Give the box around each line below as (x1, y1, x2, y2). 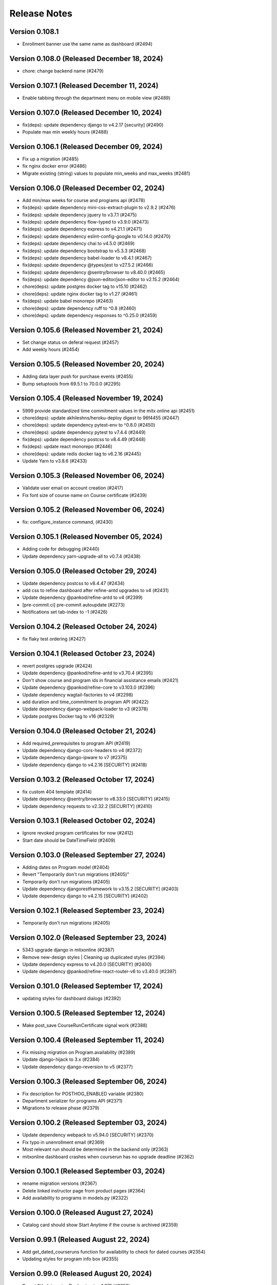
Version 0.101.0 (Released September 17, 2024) (9, 982, 163, 990)
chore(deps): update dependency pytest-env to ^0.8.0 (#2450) (22, 422, 155, 428)
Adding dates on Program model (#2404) (22, 864, 110, 870)
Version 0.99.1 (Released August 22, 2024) (9, 1235, 150, 1244)
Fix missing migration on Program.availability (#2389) (22, 1049, 135, 1055)
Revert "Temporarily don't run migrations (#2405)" (22, 871, 129, 877)
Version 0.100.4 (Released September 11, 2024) (9, 1036, 165, 1044)
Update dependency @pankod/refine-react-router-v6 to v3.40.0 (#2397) (22, 968, 177, 975)
